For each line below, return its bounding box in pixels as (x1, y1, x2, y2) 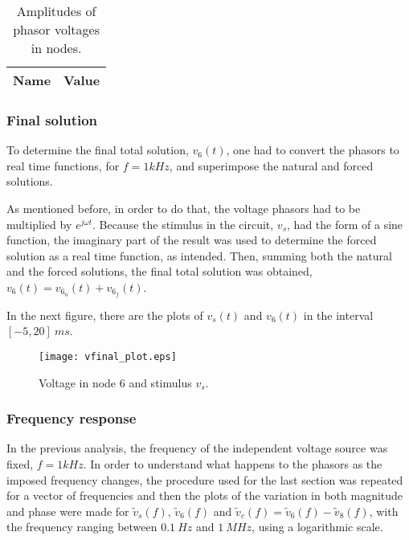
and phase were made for (6, 502, 129, 519)
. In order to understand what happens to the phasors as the (83, 456, 382, 472)
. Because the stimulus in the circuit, (92, 215, 274, 232)
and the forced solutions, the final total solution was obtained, (6, 263, 313, 280)
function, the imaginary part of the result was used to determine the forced (6, 231, 377, 248)
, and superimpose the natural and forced (169, 157, 374, 174)
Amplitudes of (16, 2, 96, 20)
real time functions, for (6, 157, 120, 174)
